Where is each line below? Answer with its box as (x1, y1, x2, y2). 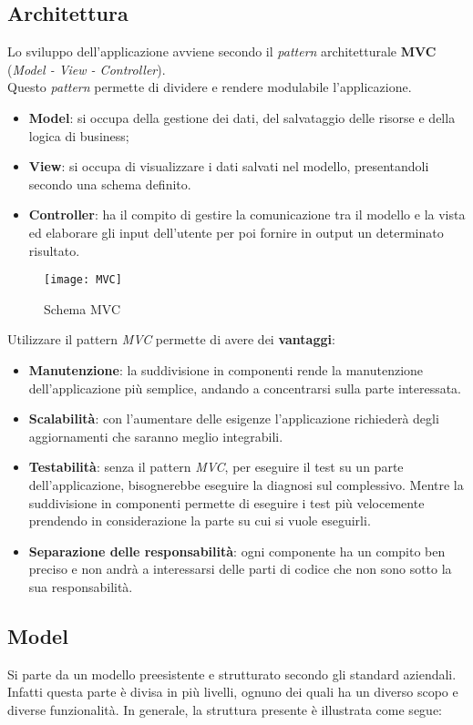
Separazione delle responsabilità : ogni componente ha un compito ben (28, 541, 446, 560)
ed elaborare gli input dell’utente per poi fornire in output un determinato (28, 222, 444, 241)
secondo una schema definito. (28, 174, 191, 193)
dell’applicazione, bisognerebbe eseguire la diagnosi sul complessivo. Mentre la (28, 475, 464, 494)
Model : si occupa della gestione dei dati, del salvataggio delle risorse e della (28, 107, 456, 127)
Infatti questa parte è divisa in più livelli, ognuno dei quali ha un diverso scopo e (7, 682, 458, 701)
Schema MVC (44, 299, 120, 318)
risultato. (28, 240, 80, 260)
